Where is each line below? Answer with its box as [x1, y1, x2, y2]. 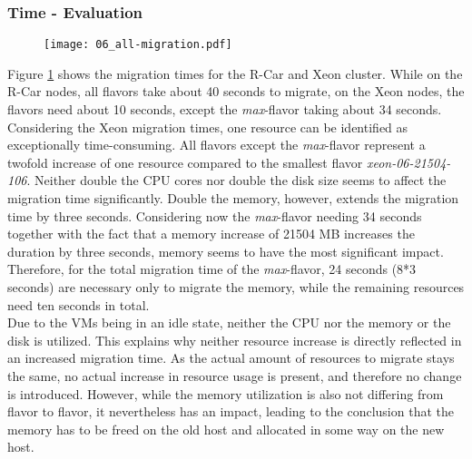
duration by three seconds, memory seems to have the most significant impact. [7, 241, 444, 260]
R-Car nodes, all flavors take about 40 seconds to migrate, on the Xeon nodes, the [7, 82, 465, 101]
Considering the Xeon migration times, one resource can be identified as [7, 117, 408, 136]
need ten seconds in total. [7, 295, 150, 314]
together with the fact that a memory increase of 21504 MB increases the [7, 224, 415, 243]
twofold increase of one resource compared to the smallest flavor [7, 152, 363, 171]
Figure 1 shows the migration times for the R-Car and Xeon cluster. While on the [7, 63, 463, 83]
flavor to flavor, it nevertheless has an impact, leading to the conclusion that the [7, 402, 454, 421]
